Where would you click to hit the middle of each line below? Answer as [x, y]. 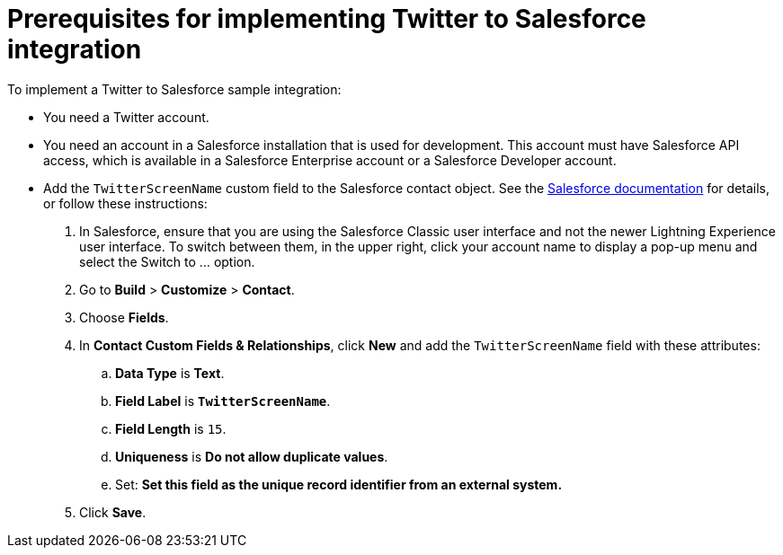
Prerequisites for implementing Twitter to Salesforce [327, 19]
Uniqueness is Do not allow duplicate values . [252, 456]
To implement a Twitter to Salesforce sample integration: [174, 89]
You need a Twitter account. [126, 117]
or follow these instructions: [125, 203]
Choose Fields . [124, 317]
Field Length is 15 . [171, 428]
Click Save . [113, 512]
